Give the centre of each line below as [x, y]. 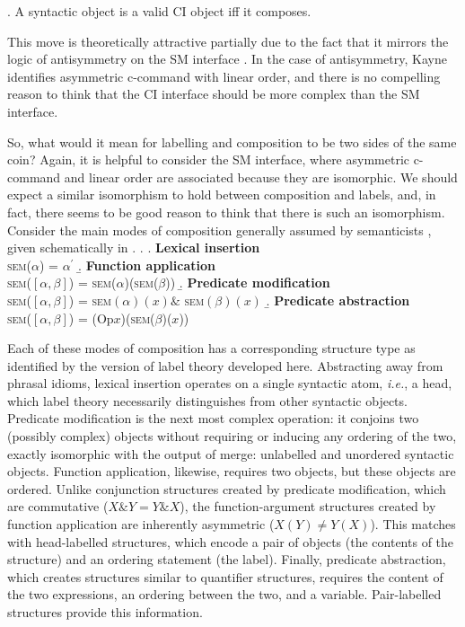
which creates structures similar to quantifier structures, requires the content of [225, 576]
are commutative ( [58, 506]
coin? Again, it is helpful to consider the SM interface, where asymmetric [208, 159]
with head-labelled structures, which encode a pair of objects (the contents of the [231, 541]
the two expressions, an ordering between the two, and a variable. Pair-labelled [224, 594]
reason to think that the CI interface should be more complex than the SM [214, 94]
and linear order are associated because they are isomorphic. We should [261, 177]
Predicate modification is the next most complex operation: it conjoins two [213, 418]
